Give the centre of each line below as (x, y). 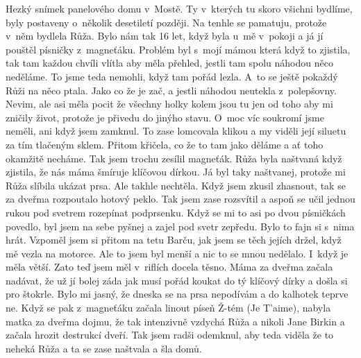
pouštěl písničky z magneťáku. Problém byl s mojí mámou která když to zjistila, (178, 49)
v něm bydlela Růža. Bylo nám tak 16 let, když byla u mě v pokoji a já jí (165, 36)
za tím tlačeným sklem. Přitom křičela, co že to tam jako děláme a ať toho (165, 144)
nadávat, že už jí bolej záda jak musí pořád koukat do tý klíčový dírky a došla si (177, 280)
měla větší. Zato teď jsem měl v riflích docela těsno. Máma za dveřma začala (169, 267)
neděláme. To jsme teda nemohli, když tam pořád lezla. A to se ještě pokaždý (172, 76)
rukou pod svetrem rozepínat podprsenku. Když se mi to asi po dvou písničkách (176, 212)
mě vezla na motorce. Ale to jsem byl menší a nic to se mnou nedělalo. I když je (177, 253)
